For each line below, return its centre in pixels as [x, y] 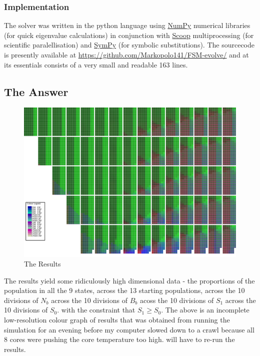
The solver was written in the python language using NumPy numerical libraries [127, 25]
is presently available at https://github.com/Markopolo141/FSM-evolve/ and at [126, 54]
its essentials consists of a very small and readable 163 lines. [96, 64]
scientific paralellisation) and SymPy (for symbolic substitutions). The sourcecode [129, 45]
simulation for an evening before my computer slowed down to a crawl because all [129, 329]
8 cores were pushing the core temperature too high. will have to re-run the [119, 339]
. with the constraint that [96, 310]
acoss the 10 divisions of [177, 300]
